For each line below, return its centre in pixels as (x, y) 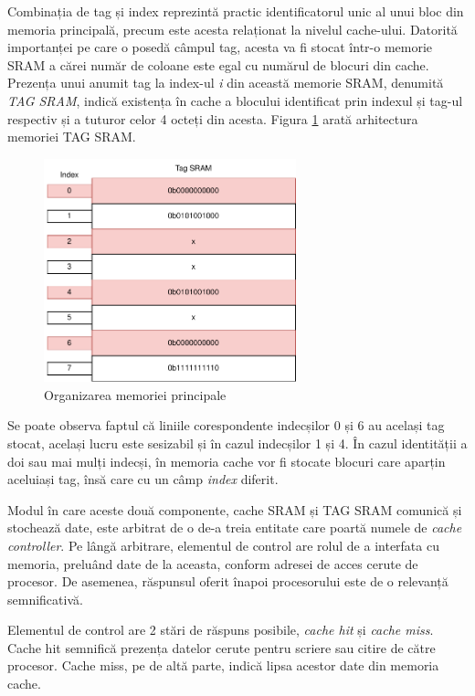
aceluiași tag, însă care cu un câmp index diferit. (143, 479)
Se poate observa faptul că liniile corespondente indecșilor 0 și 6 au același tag (226, 425)
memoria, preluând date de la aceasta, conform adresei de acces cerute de (213, 563)
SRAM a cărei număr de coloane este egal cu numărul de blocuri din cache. (218, 64)
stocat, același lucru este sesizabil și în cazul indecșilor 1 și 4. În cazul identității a (237, 443)
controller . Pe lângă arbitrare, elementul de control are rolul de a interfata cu (223, 545)
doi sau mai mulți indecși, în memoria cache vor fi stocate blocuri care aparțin (227, 461)
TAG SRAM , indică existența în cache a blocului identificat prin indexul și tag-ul (235, 100)
